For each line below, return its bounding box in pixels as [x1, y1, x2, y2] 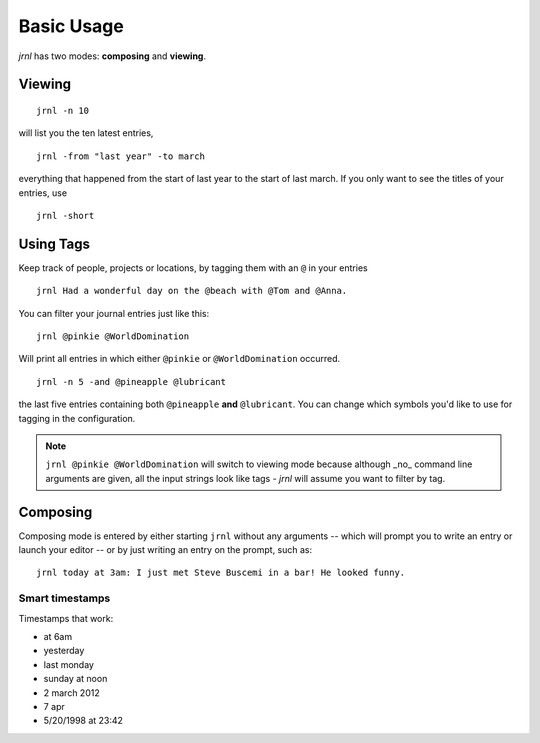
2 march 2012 [43, 686, 100, 699]
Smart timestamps [18, 591, 111, 605]
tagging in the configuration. [18, 412, 136, 424]
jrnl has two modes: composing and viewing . [18, 50, 207, 62]
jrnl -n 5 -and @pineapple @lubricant [36, 376, 227, 387]
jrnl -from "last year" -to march [36, 150, 205, 162]
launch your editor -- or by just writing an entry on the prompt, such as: [18, 544, 313, 556]
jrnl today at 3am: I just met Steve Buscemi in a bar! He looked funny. [36, 567, 406, 579]
